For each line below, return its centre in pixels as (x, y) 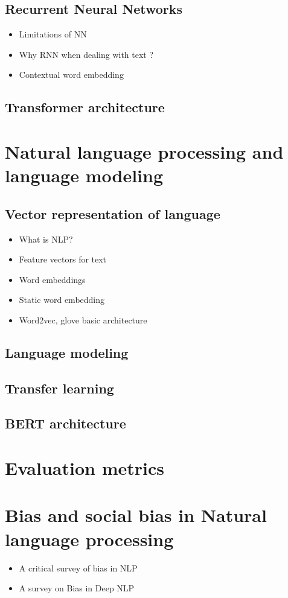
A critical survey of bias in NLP (78, 568)
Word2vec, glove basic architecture (83, 320)
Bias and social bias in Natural (136, 515)
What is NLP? (46, 239)
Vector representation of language (113, 213)
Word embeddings (52, 279)
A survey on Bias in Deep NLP (77, 588)
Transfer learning (59, 388)
